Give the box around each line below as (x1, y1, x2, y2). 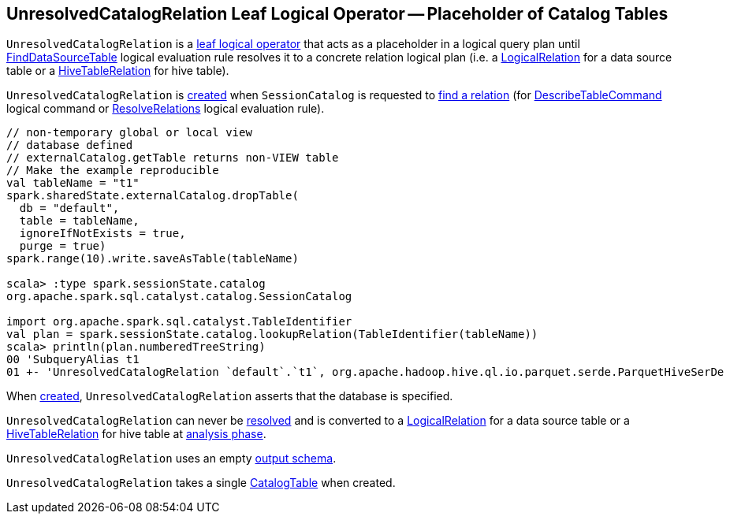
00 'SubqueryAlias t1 (6, 353, 140, 366)
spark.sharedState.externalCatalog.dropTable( (6, 189, 299, 202)
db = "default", (19, 202, 120, 215)
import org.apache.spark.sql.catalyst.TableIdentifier (6, 315, 352, 329)
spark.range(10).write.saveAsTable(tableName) (6, 252, 299, 266)
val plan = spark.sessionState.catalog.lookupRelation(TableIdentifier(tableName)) (6, 328, 538, 341)
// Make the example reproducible (6, 164, 219, 177)
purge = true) (19, 240, 106, 253)
